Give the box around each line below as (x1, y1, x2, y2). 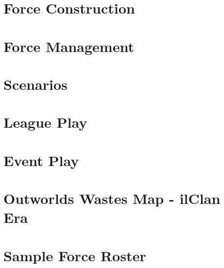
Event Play (3, 150, 79, 170)
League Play (3, 112, 87, 132)
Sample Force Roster (3, 245, 146, 265)
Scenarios (3, 74, 68, 94)
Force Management (3, 36, 134, 56)
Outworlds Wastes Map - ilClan (3, 188, 221, 208)
